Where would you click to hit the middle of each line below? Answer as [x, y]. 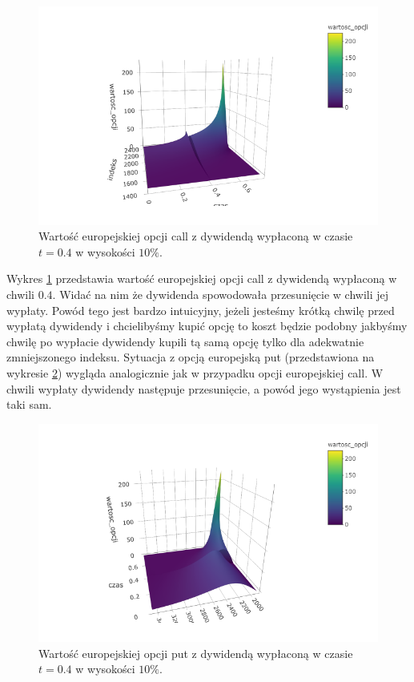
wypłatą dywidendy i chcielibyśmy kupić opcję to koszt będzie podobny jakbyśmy [207, 326]
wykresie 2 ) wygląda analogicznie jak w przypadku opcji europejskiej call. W [195, 372]
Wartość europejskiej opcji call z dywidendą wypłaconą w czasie [196, 236]
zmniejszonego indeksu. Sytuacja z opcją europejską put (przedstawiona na [191, 357]
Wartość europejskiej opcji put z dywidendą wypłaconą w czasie [196, 653]
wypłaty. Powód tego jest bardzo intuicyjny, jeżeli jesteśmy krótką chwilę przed [201, 310]
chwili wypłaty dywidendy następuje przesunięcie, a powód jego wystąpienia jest [204, 388]
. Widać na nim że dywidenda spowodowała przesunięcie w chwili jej [221, 294]
